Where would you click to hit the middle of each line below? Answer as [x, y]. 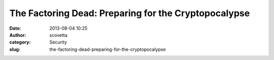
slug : [15, 49]
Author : [18, 35]
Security [58, 42]
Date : [15, 28]
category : [20, 42]
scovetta [59, 35]
